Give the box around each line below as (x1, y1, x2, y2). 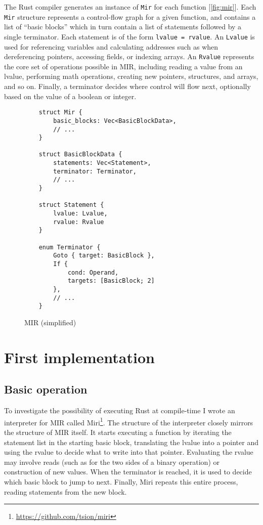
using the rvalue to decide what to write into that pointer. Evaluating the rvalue (4, 447, 253, 457)
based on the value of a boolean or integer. (4, 91, 137, 101)
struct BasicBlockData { (38, 151, 122, 158)
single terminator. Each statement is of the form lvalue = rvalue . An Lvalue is (4, 31, 255, 41)
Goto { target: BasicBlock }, (53, 252, 155, 259)
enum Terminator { (38, 243, 101, 251)
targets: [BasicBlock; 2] (67, 277, 155, 285)
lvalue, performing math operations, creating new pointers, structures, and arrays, (4, 71, 258, 81)
